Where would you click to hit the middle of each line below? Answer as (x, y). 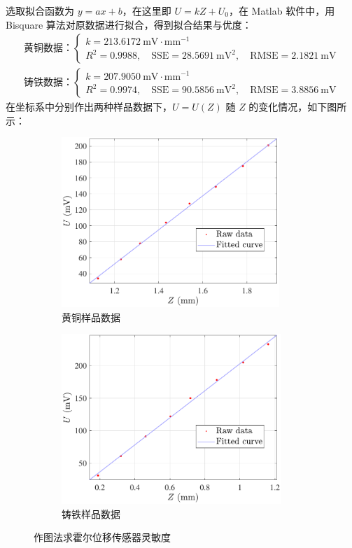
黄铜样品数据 (91, 317)
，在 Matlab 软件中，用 (282, 10)
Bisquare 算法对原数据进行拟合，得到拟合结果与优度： (129, 24)
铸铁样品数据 (91, 513)
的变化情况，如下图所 (298, 107)
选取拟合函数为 (40, 10)
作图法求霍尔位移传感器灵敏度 (102, 537)
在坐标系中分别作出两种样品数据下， (89, 107)
